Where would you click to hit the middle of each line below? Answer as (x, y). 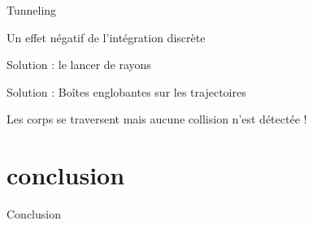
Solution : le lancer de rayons (79, 65)
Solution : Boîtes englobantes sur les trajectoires (126, 91)
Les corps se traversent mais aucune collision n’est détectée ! (157, 119)
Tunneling (32, 10)
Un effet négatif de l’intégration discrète (106, 37)
